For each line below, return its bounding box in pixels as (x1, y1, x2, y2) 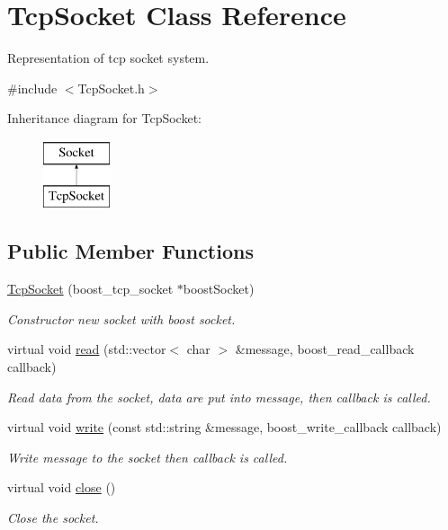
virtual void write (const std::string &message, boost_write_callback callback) (7, 418, 442, 437)
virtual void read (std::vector (7, 340, 166, 358)
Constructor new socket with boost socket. (7, 309, 236, 328)
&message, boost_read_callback (235, 340, 415, 358)
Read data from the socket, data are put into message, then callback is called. (7, 387, 431, 406)
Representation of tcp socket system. (7, 49, 210, 67)
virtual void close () (7, 478, 116, 497)
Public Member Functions (7, 237, 254, 265)
